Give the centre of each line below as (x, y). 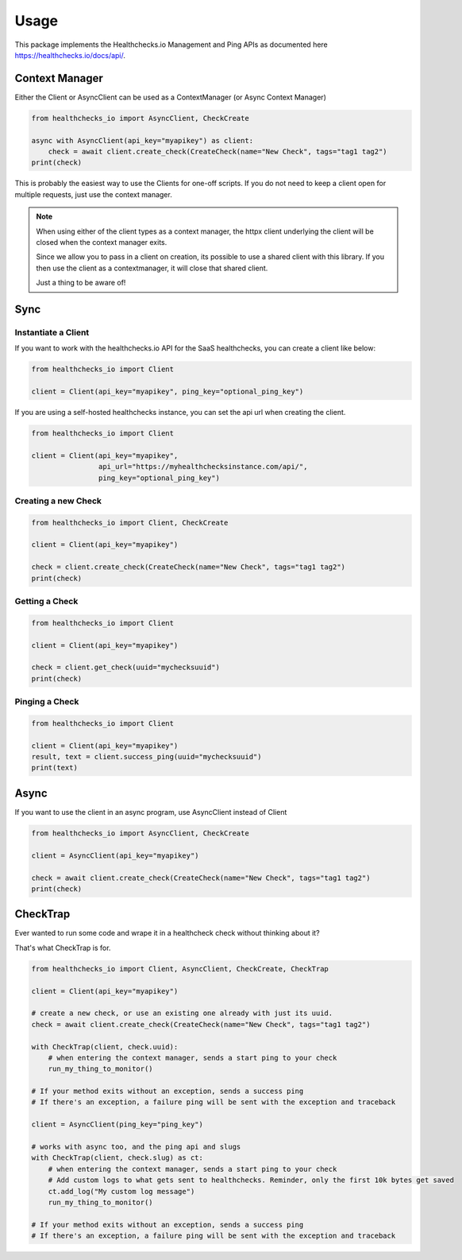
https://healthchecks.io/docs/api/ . (70, 55)
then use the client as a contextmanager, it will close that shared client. (152, 268)
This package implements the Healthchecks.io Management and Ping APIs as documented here (171, 45)
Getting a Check (46, 602)
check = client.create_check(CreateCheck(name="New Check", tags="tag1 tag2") (188, 567)
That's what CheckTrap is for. (63, 948)
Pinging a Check (47, 702)
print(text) (55, 768)
